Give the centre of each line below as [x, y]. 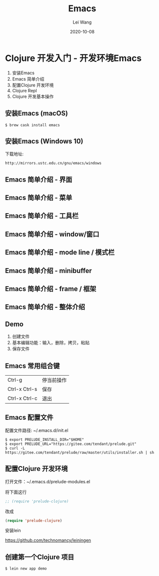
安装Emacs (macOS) [37, 113]
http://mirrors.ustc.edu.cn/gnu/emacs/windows [53, 163]
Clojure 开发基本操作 [33, 96]
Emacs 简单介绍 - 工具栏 [42, 216]
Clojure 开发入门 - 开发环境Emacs [73, 58]
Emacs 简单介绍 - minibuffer [48, 271]
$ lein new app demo [26, 569]
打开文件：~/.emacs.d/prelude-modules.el [48, 481]
